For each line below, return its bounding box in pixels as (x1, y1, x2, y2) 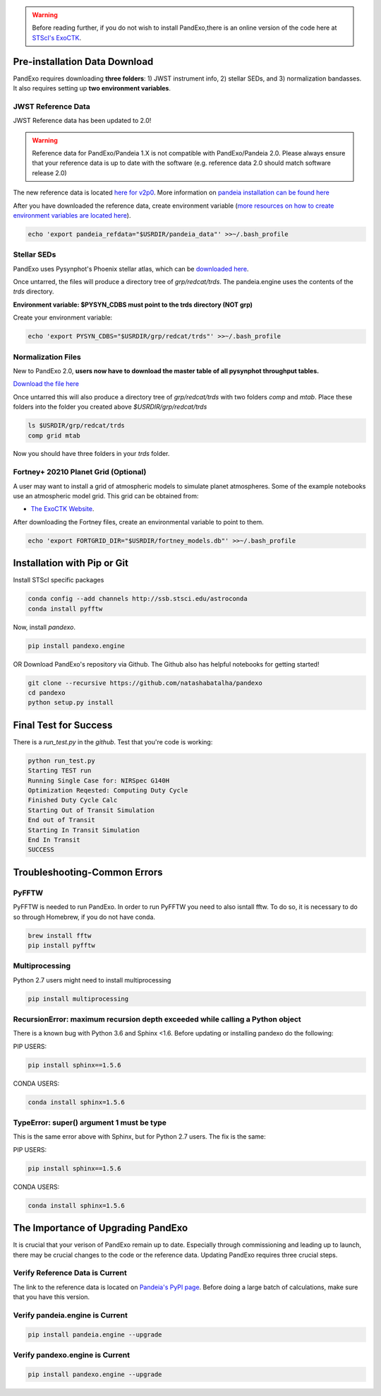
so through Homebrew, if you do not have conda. (13, 913, 155, 921)
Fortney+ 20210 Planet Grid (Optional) (13, 467, 147, 477)
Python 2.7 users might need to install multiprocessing (13, 975, 171, 984)
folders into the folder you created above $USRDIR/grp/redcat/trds (13, 403, 207, 411)
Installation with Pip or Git (13, 557, 128, 569)
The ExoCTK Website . (30, 505, 95, 513)
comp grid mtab (28, 431, 80, 440)
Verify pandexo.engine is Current (13, 1350, 131, 1360)
